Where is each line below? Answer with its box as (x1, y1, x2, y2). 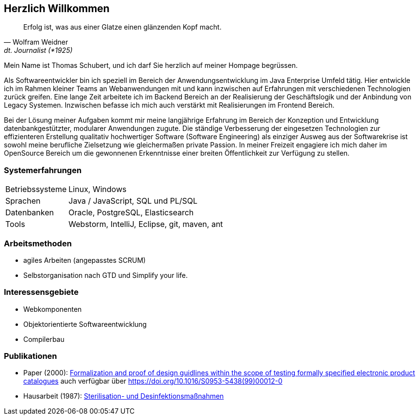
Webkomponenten (23, 305, 82, 313)
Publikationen (4, 351, 57, 361)
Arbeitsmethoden (4, 238, 72, 248)
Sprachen (5, 196, 41, 206)
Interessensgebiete (4, 287, 79, 297)
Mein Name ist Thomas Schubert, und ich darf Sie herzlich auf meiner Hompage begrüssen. (4, 61, 298, 70)
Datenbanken (5, 208, 54, 218)
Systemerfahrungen (4, 165, 82, 175)
